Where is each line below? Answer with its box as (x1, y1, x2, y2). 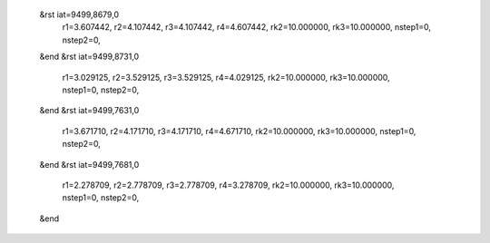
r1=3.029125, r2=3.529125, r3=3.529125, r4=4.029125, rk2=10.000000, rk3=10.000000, (62, 72, 390, 83)
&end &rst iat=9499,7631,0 (39, 105, 140, 116)
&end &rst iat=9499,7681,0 (39, 159, 140, 170)
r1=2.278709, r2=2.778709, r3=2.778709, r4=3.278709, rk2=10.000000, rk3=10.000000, (62, 180, 395, 190)
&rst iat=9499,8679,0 (39, 9, 120, 20)
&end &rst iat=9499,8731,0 (39, 51, 140, 63)
